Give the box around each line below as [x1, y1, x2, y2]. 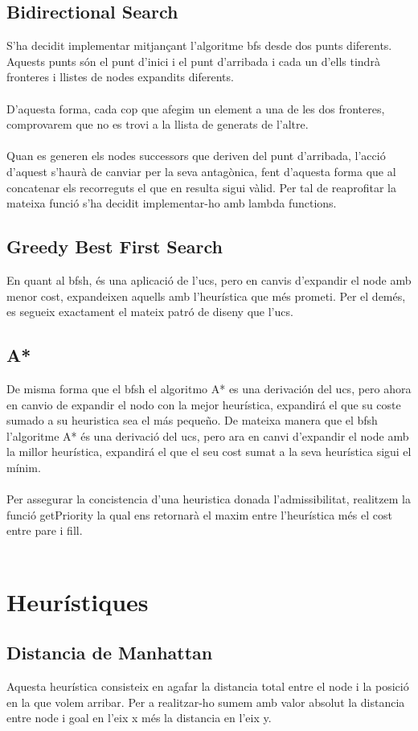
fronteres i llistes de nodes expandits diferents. [6, 68, 234, 85]
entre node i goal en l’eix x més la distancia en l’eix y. [6, 709, 272, 726]
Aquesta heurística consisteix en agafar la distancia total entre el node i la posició [6, 678, 409, 695]
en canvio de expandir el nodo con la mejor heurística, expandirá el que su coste [6, 396, 401, 413]
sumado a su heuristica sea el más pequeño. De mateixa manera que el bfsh [6, 412, 378, 429]
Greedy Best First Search [6, 234, 223, 259]
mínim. [6, 458, 41, 475]
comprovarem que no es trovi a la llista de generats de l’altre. [6, 116, 309, 133]
